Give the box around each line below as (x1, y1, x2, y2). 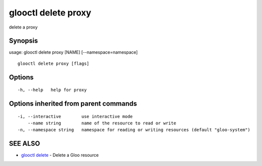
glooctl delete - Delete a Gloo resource (21, 152, 99, 158)
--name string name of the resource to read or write (27, 121, 177, 126)
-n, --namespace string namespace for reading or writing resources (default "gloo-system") (17, 127, 251, 133)
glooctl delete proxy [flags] (17, 60, 90, 66)
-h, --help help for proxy (17, 87, 87, 93)
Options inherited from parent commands (9, 100, 137, 108)
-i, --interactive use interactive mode (17, 114, 133, 119)
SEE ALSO (9, 139, 40, 148)
